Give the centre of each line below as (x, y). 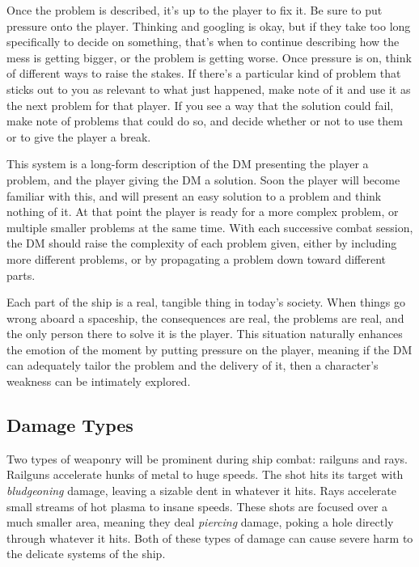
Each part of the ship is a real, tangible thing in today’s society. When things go (206, 302)
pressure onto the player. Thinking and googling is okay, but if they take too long (209, 25)
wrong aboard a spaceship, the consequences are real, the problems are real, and (205, 317)
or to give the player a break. (79, 136)
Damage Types (70, 425)
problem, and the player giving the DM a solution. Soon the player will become (203, 179)
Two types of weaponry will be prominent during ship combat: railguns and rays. (207, 458)
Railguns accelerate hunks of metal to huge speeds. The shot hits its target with (205, 474)
